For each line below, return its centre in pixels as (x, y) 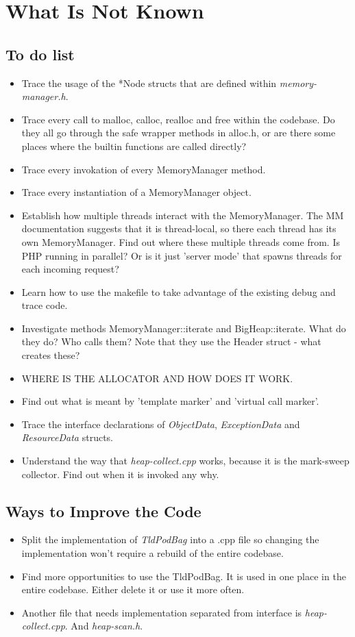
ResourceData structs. (67, 437)
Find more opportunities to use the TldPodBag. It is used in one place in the (184, 576)
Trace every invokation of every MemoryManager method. (144, 169)
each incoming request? (70, 269)
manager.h (44, 96)
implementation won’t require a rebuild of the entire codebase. (152, 553)
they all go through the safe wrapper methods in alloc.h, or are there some (179, 133)
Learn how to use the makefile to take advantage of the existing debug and (179, 291)
